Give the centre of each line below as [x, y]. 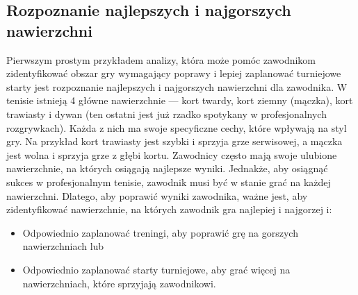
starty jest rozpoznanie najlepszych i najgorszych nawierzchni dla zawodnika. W [177, 86]
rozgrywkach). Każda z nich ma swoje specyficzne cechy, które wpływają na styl [177, 127]
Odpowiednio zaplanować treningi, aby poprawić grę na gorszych [160, 232]
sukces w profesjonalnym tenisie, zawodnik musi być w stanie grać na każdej [169, 182]
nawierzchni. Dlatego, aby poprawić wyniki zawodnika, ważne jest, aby [157, 195]
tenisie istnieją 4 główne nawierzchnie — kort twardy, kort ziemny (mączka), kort [180, 100]
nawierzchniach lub [63, 246]
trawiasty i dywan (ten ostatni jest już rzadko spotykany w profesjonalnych [166, 113]
